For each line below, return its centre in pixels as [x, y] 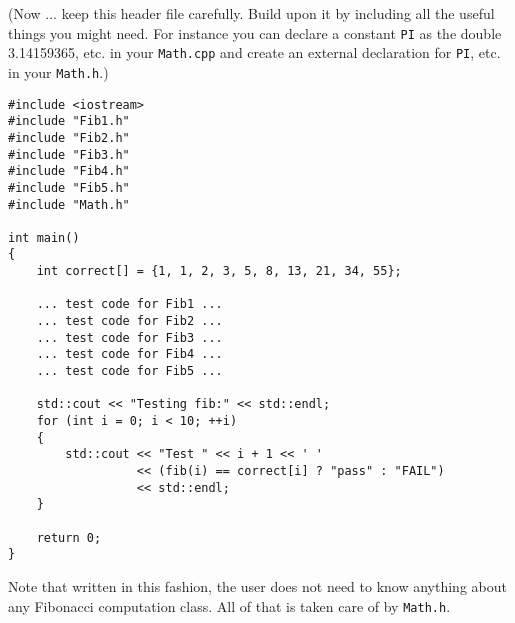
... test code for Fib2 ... [129, 321]
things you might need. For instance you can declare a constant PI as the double [255, 32]
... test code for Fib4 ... [129, 354]
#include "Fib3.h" [69, 154]
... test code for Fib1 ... [129, 304]
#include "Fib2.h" [69, 137]
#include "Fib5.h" [69, 187]
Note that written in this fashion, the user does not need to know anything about [257, 585]
